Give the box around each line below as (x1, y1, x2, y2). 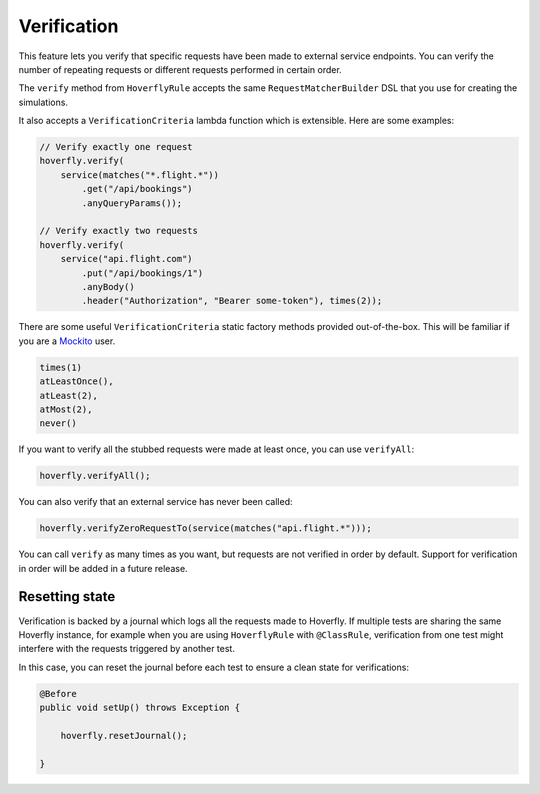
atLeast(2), (39, 390, 99, 401)
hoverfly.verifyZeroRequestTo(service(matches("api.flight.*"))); (39, 523, 372, 534)
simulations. (18, 96, 69, 108)
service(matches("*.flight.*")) (60, 169, 220, 180)
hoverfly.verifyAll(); (39, 470, 151, 482)
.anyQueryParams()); (81, 197, 183, 209)
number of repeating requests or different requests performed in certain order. (18, 63, 342, 75)
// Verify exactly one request (39, 141, 194, 153)
